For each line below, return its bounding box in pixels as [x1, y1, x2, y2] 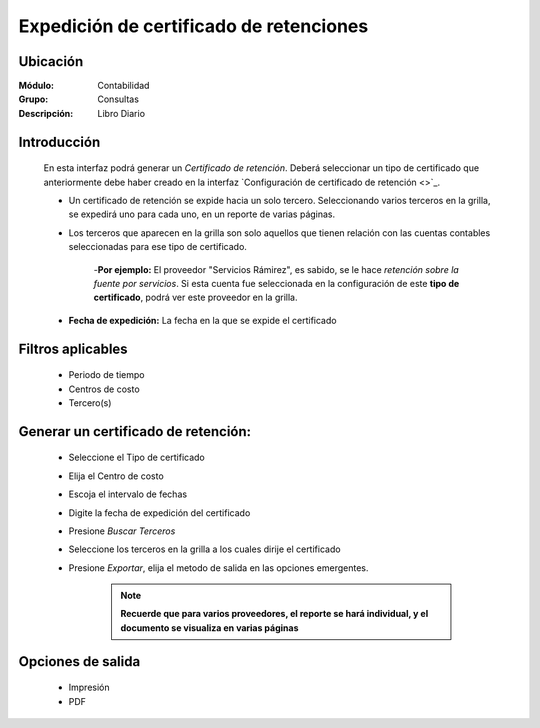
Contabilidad [97, 80, 150, 92]
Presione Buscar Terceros [68, 525, 176, 537]
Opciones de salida [18, 653, 141, 670]
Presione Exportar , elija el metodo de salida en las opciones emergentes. [68, 561, 369, 574]
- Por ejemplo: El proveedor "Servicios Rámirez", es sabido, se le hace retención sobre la [93, 263, 459, 275]
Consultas [97, 93, 140, 105]
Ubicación [18, 53, 84, 70]
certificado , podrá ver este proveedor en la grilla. [93, 291, 298, 304]
